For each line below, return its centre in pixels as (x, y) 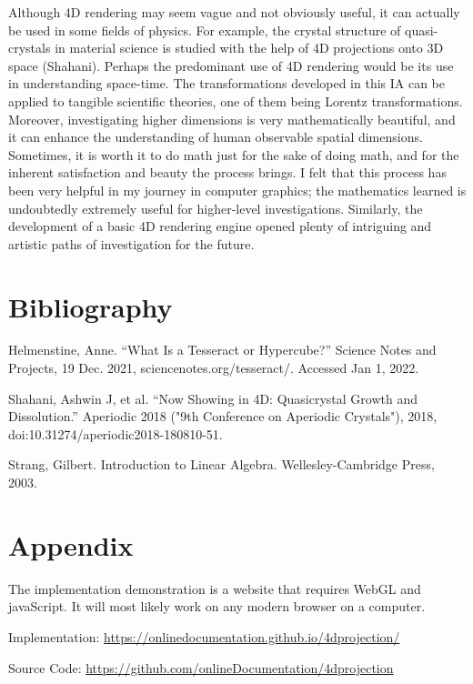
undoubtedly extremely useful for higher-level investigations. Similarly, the (216, 208)
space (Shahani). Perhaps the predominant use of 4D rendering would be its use (231, 65)
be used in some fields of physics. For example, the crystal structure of (205, 30)
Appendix (71, 544)
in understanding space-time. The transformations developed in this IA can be (227, 83)
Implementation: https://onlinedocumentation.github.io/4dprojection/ (204, 636)
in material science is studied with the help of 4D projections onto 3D (249, 48)
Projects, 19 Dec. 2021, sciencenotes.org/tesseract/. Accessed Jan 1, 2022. (214, 368)
